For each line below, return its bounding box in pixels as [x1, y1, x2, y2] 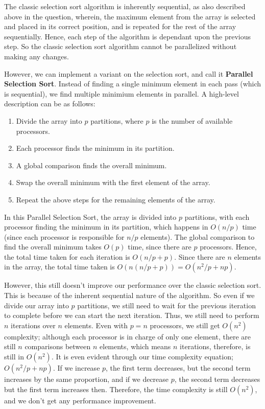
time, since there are [128, 241, 191, 252]
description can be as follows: [4, 98, 95, 109]
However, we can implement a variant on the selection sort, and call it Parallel [4, 68, 253, 79]
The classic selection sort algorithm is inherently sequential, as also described [4, 1, 246, 11]
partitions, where [90, 115, 143, 126]
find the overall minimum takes [4, 241, 102, 252]
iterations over [11, 320, 56, 330]
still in [4, 351, 24, 362]
